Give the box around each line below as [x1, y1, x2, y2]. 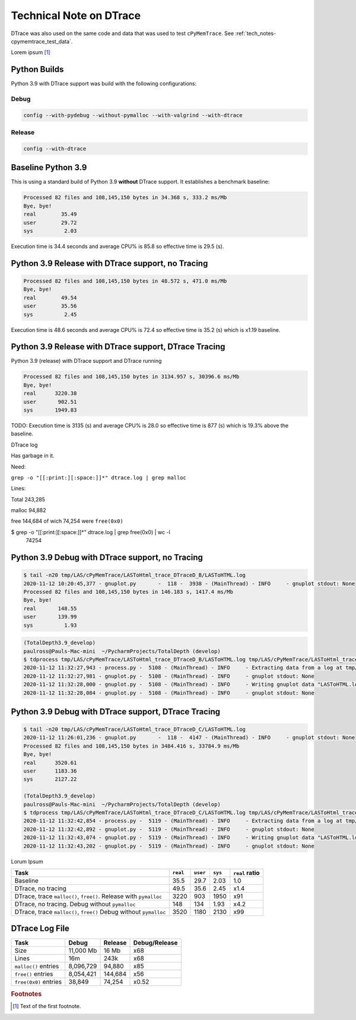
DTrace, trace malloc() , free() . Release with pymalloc [14, 892, 163, 900]
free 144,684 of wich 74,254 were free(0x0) [11, 517, 124, 525]
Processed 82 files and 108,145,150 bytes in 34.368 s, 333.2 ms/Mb [23, 194, 227, 201]
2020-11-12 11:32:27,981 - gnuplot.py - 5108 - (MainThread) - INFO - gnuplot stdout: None [23, 673, 314, 679]
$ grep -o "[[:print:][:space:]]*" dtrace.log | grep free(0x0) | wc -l [11, 528, 170, 535]
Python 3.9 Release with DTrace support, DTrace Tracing [11, 342, 225, 352]
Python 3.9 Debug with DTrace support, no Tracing [11, 553, 203, 563]
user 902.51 [23, 398, 77, 405]
